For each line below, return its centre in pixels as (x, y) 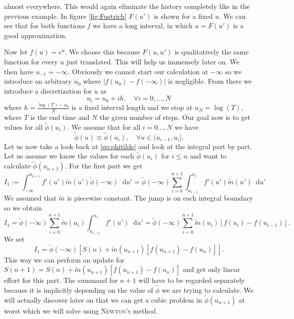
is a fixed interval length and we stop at (132, 107)
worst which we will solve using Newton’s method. (81, 310)
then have (19, 71)
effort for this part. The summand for (61, 280)
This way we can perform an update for (64, 259)
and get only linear (211, 269)
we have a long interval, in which (143, 26)
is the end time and (60, 117)
